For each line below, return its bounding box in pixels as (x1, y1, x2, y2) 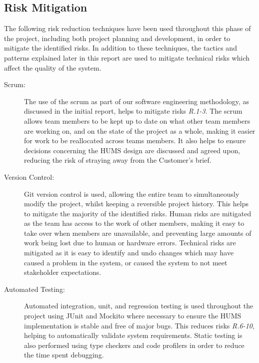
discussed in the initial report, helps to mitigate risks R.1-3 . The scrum (24, 106, 242, 116)
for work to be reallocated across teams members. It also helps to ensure (24, 135, 246, 146)
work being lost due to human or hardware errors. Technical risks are (24, 237, 236, 248)
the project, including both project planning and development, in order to (4, 33, 230, 43)
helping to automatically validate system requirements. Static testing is (24, 330, 242, 340)
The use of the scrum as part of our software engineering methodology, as (24, 96, 249, 106)
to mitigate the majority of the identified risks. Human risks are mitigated (24, 208, 251, 218)
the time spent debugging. (24, 349, 104, 360)
